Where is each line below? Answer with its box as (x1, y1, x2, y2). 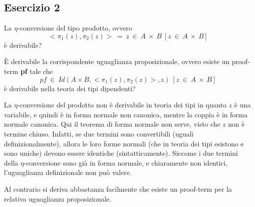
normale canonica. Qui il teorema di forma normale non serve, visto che (4, 119, 220, 129)
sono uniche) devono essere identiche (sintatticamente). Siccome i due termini (4, 148, 238, 158)
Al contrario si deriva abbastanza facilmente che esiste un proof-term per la (4, 183, 232, 194)
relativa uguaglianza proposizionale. (4, 193, 111, 204)
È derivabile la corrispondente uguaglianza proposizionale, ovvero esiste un (4, 56, 230, 67)
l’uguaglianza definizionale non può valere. (4, 167, 132, 177)
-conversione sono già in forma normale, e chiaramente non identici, (24, 157, 228, 168)
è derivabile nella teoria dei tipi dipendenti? (4, 83, 136, 93)
